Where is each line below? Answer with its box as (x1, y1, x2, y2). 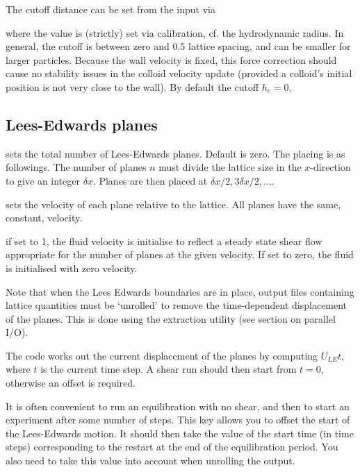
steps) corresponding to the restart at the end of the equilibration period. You (6, 439, 338, 454)
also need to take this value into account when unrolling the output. (6, 453, 295, 468)
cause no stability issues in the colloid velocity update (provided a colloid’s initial (6, 66, 352, 81)
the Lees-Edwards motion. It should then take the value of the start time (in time (6, 425, 354, 440)
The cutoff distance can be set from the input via (6, 2, 215, 16)
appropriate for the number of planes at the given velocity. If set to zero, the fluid (6, 247, 354, 262)
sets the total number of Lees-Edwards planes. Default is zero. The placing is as (6, 146, 345, 160)
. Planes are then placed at (92, 173, 208, 187)
